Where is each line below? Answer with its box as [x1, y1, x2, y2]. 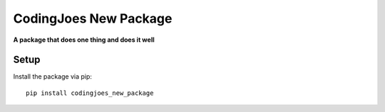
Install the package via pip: [13, 72, 93, 81]
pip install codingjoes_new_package [26, 89, 154, 97]
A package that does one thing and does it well [13, 35, 155, 44]
